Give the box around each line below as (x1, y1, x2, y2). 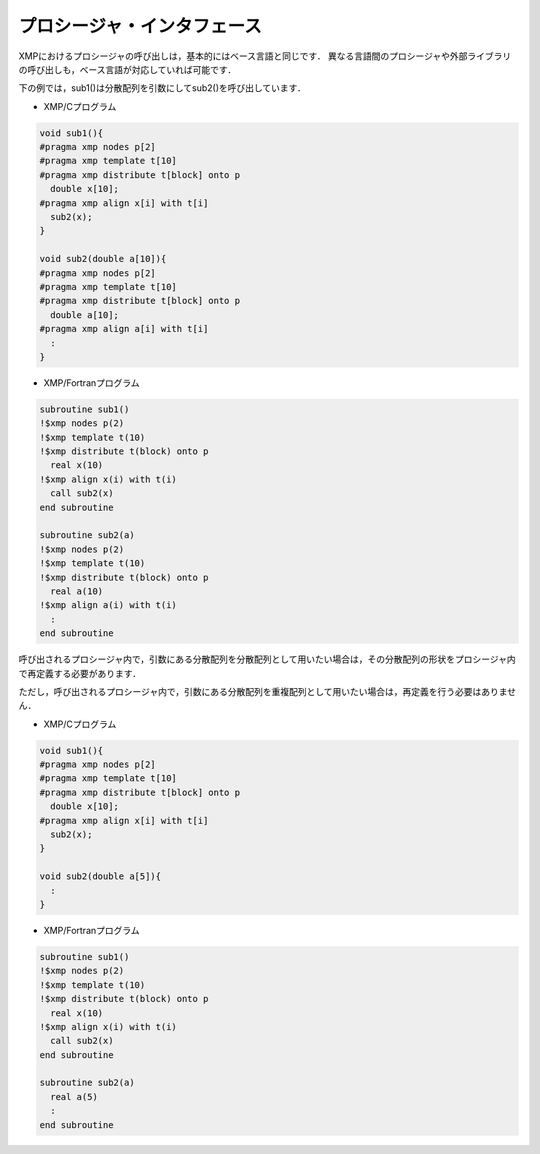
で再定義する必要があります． (18, 667, 142, 679)
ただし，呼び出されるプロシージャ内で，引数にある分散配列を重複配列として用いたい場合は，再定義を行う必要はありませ (18, 685, 517, 697)
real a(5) (50, 1091, 99, 1102)
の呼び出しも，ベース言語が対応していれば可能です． (18, 63, 237, 75)
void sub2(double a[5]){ (39, 871, 162, 882)
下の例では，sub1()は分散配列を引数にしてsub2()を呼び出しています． (18, 82, 307, 94)
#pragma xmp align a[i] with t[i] (39, 323, 209, 335)
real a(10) (50, 586, 104, 597)
